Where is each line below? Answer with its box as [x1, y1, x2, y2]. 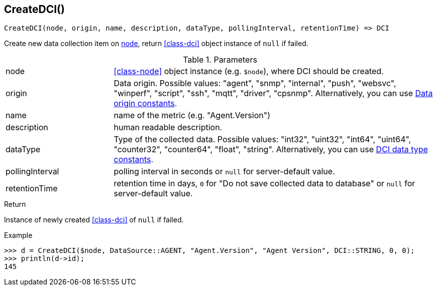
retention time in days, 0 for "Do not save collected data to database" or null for [114, 178, 415, 189]
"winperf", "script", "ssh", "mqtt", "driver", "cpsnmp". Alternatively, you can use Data [114, 88, 433, 99]
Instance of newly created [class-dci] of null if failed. [4, 215, 184, 224]
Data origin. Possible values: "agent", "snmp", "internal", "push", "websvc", [114, 78, 396, 89]
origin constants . [114, 98, 177, 109]
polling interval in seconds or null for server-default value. [114, 166, 335, 177]
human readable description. [114, 122, 223, 133]
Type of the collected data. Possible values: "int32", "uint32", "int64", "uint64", [114, 134, 411, 145]
